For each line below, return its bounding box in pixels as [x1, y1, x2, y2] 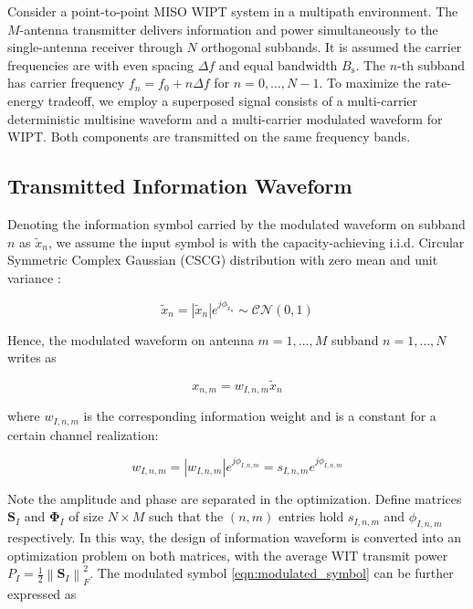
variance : [7, 268, 61, 287]
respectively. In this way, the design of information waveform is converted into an [7, 528, 462, 547]
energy [7, 90, 45, 110]
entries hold [278, 507, 344, 526]
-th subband [397, 55, 466, 74]
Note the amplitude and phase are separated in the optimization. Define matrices [7, 488, 462, 508]
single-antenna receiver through [7, 37, 183, 57]
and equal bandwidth [218, 55, 338, 74]
